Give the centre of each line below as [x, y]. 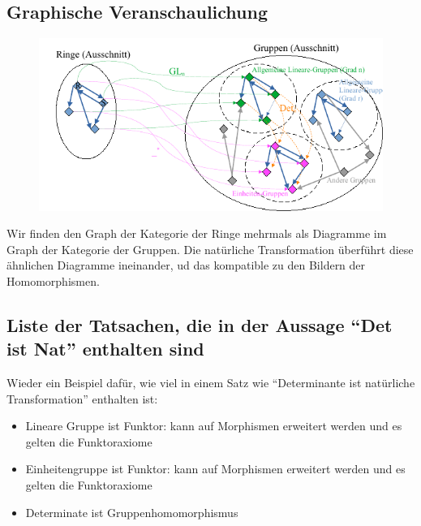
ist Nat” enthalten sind [105, 349]
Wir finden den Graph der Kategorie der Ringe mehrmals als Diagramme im [197, 233]
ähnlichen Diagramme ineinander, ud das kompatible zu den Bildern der [186, 265]
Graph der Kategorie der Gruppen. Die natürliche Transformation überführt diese [210, 249]
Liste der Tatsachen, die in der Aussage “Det [200, 324]
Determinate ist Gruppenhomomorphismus [132, 512]
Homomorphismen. [53, 280]
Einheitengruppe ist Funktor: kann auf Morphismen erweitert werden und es [215, 469]
